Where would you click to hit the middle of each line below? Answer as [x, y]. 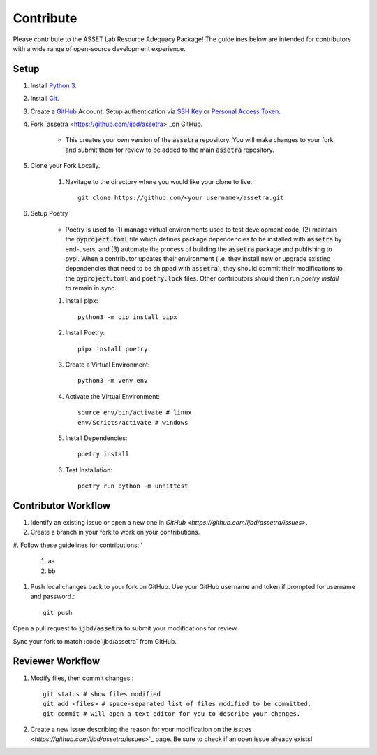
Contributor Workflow [62, 506]
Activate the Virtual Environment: [113, 396]
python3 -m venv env [113, 381]
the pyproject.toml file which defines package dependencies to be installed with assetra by [204, 239]
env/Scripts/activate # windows [133, 422]
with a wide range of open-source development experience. [99, 48]
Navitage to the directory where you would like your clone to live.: [160, 181]
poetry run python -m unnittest [133, 486]
